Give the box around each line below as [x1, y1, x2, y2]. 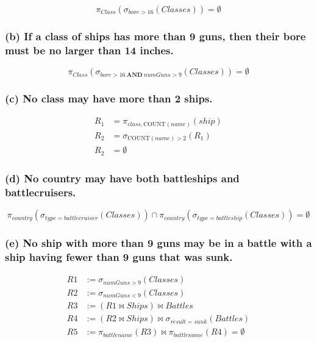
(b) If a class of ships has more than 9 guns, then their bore [5, 28, 306, 43]
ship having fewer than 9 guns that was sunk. [5, 249, 233, 264]
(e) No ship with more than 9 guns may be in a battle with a [5, 235, 312, 250]
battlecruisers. [5, 184, 76, 199]
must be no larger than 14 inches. [5, 42, 174, 57]
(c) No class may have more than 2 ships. [5, 91, 213, 106]
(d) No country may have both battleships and [5, 170, 240, 185]
